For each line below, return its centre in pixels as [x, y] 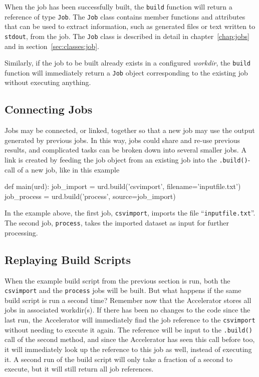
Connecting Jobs [49, 109]
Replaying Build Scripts [68, 259]
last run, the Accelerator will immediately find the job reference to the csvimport [130, 320]
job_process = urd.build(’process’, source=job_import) [90, 196]
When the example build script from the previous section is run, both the [117, 280]
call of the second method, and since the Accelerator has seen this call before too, [130, 339]
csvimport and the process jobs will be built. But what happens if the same [123, 290]
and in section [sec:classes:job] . [52, 46]
